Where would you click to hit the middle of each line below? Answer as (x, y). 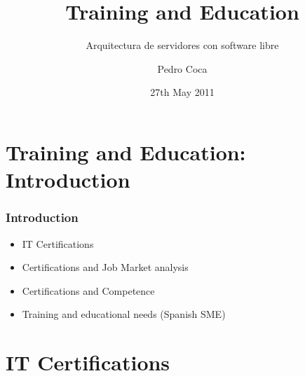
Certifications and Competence (88, 290)
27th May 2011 (182, 92)
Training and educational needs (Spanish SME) (124, 314)
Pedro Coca (182, 68)
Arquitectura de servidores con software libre (182, 45)
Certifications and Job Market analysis (105, 267)
